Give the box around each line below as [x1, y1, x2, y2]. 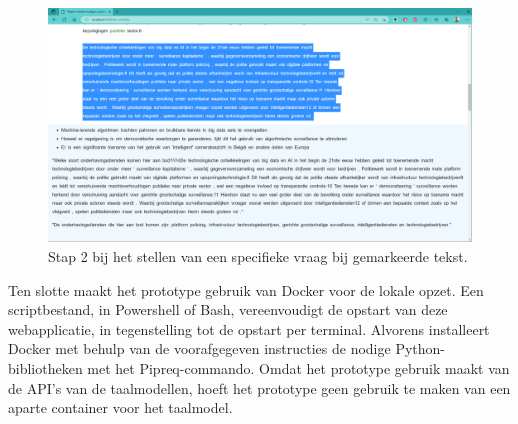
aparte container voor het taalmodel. [8, 397, 233, 418]
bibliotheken [8, 357, 83, 378]
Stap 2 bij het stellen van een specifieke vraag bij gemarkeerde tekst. [48, 245, 468, 266]
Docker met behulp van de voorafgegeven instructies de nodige [8, 338, 391, 359]
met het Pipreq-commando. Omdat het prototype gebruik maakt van [87, 357, 510, 378]
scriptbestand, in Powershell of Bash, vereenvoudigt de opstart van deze [8, 299, 448, 320]
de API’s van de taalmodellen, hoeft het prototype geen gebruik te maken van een [8, 377, 511, 398]
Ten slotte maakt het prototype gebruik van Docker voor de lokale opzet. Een [8, 279, 484, 300]
